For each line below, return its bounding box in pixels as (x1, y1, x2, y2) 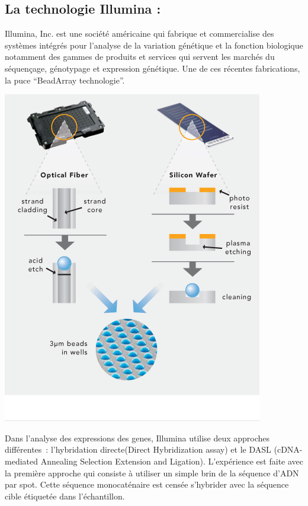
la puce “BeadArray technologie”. (5, 73, 125, 86)
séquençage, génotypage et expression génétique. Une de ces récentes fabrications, (5, 62, 300, 74)
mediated (5, 454, 38, 467)
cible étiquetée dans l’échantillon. (5, 489, 125, 502)
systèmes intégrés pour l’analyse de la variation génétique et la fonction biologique (5, 39, 303, 51)
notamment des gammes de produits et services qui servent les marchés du (5, 50, 275, 63)
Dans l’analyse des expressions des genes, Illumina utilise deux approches (5, 431, 270, 444)
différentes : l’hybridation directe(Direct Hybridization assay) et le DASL (5, 443, 271, 456)
